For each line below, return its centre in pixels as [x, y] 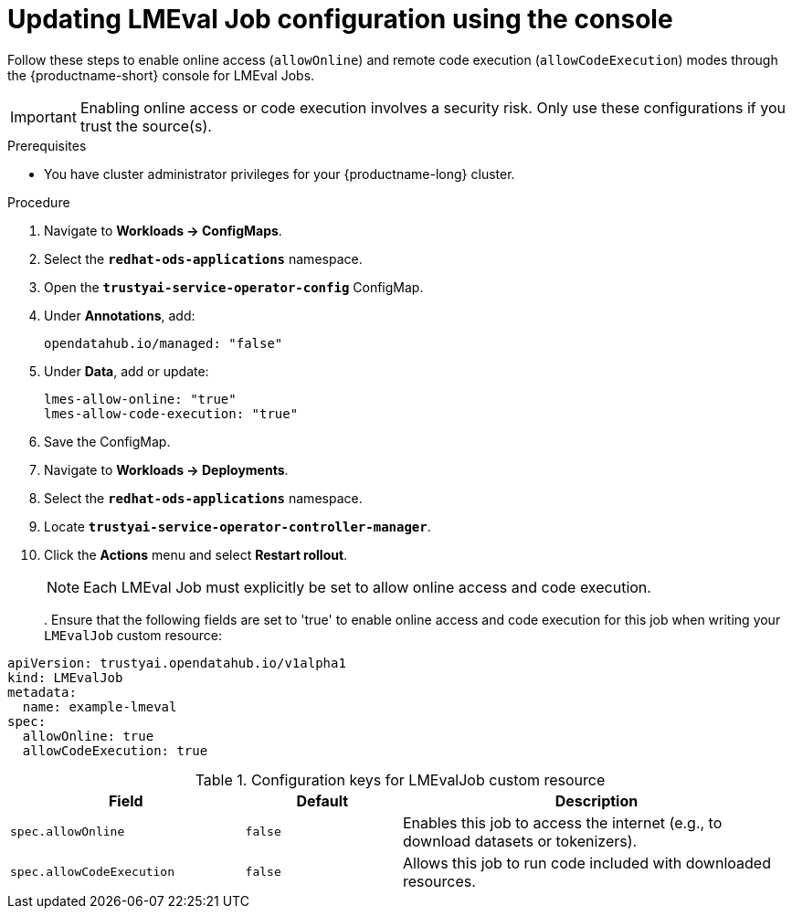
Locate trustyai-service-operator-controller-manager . [238, 526]
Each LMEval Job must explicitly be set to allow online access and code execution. [367, 587]
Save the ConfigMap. [107, 441]
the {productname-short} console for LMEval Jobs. [161, 75]
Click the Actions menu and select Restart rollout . [196, 554]
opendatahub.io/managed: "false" [164, 343]
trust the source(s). [146, 126]
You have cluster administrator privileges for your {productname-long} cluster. [280, 174]
